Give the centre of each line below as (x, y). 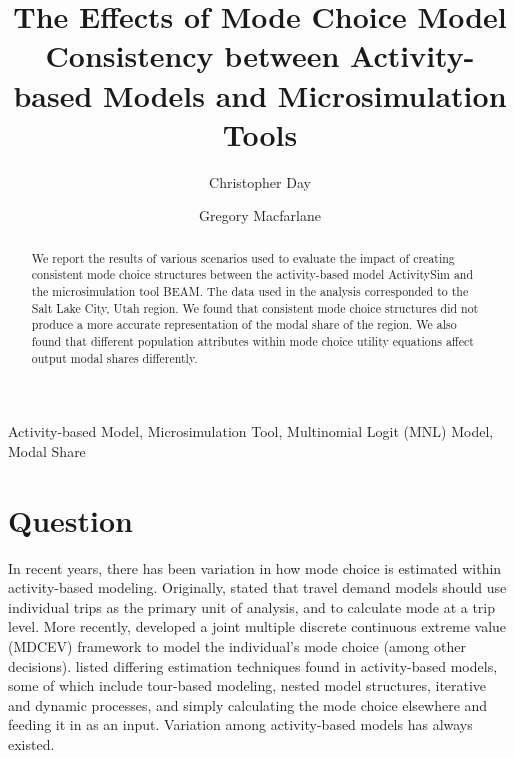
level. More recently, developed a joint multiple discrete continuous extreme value (257, 626)
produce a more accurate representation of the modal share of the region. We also (244, 324)
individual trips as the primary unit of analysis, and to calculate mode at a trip (252, 606)
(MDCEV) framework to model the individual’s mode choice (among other (237, 645)
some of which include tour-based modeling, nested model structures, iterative (247, 685)
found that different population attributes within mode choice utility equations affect (252, 340)
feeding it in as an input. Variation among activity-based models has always (240, 724)
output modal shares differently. (114, 357)
